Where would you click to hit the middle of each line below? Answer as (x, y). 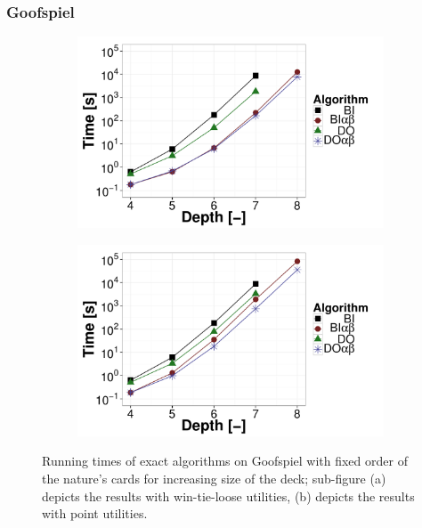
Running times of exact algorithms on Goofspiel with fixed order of (225, 461)
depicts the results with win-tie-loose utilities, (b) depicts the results (228, 496)
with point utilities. (95, 513)
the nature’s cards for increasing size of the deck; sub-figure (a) (214, 478)
